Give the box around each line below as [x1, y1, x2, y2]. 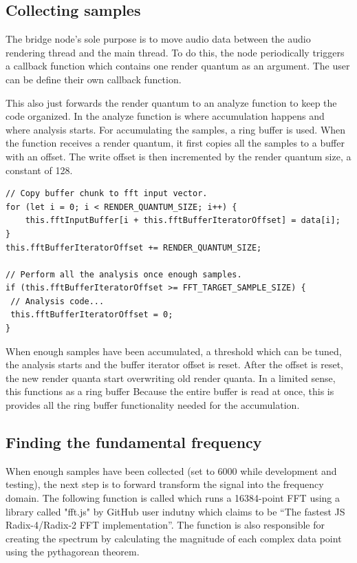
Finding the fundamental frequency [6, 432, 262, 453]
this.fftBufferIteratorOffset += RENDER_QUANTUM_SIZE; [6, 242, 262, 253]
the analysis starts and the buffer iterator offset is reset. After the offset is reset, [6, 357, 343, 372]
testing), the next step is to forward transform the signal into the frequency [6, 477, 324, 491]
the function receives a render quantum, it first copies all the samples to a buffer [6, 136, 345, 150]
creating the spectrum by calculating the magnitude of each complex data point [6, 531, 342, 545]
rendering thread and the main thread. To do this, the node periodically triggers [6, 45, 345, 59]
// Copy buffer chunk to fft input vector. [6, 189, 208, 199]
